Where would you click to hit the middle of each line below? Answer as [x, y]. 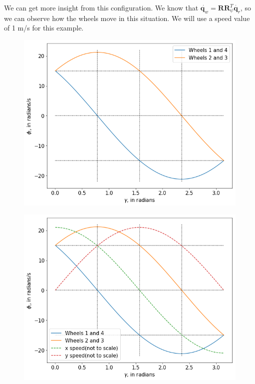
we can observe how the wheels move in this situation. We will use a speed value [127, 18]
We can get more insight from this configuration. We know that [101, 7]
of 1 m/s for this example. [44, 28]
